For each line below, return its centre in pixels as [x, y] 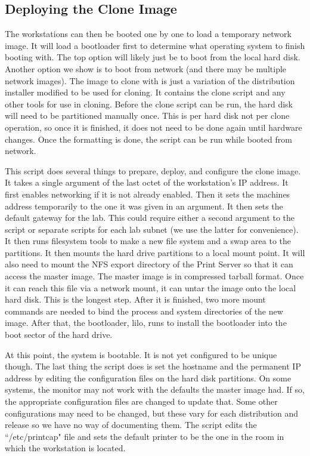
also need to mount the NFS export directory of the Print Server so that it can [149, 264]
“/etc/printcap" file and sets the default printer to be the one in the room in [145, 436]
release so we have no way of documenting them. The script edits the [131, 425]
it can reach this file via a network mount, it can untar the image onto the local [151, 287]
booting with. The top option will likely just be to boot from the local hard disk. [153, 57]
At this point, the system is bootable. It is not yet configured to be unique [141, 354]
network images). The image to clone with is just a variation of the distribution [150, 80]
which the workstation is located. [65, 448]
